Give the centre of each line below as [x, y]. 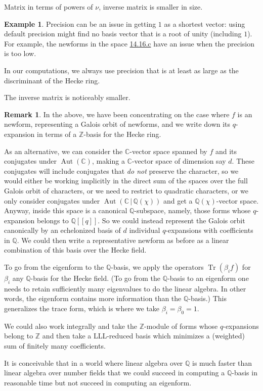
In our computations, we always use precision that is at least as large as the [121, 70]
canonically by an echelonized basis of [62, 230]
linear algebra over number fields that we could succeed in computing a [115, 373]
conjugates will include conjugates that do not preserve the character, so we [121, 170]
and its [226, 151]
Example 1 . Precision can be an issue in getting [80, 23]
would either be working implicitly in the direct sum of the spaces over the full [126, 181]
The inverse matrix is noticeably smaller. [67, 97]
